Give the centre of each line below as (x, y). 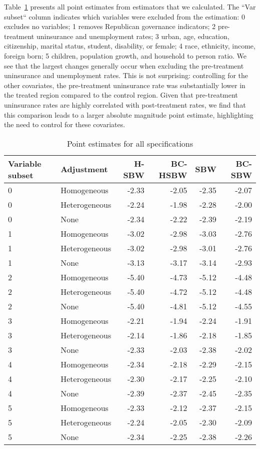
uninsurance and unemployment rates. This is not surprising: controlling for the (126, 75)
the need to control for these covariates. (65, 124)
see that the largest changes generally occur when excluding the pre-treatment (124, 65)
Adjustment (84, 169)
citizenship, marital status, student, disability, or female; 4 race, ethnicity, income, (130, 46)
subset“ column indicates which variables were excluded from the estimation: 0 (124, 16)
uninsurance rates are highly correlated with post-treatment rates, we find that (125, 104)
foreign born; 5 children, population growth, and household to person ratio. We (125, 55)
